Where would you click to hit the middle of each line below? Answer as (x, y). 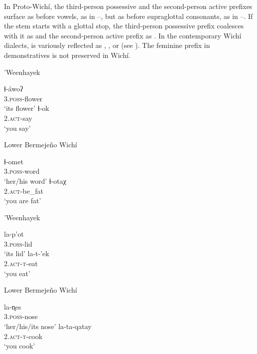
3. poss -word (22, 171)
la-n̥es (13, 306)
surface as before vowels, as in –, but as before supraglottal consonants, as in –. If (128, 16)
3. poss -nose (21, 316)
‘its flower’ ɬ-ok (27, 108)
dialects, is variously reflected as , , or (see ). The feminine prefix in (107, 45)
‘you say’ (17, 128)
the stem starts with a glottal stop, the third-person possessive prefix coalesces (124, 26)
